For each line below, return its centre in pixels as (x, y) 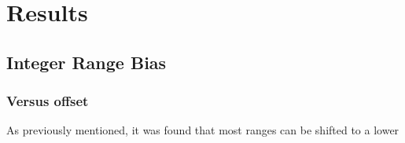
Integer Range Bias (87, 62)
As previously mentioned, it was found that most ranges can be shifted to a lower (203, 130)
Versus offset (48, 101)
